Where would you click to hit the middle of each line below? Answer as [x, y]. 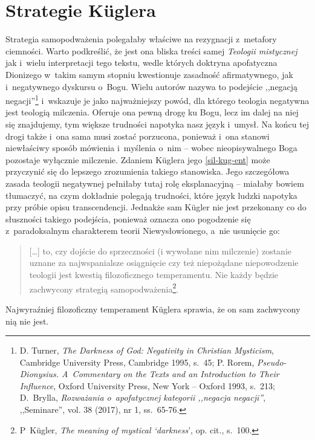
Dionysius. [39, 374]
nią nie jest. [27, 321]
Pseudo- [272, 362]
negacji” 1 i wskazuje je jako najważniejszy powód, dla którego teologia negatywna [157, 99]
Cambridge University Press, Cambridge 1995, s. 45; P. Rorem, [137, 362]
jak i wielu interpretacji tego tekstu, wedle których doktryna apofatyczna [141, 63]
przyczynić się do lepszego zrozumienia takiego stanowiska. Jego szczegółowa [148, 171]
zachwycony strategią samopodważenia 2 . [104, 288]
